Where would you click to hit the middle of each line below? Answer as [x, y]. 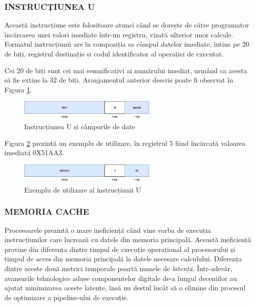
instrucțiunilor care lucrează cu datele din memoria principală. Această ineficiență [128, 239]
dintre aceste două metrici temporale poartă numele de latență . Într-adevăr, [118, 268]
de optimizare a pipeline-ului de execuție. [67, 297]
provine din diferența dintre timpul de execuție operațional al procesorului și [120, 249]
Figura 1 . [18, 89]
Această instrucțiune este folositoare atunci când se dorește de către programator [127, 25]
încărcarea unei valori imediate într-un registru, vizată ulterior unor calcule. [119, 34]
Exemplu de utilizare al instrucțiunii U [83, 189]
